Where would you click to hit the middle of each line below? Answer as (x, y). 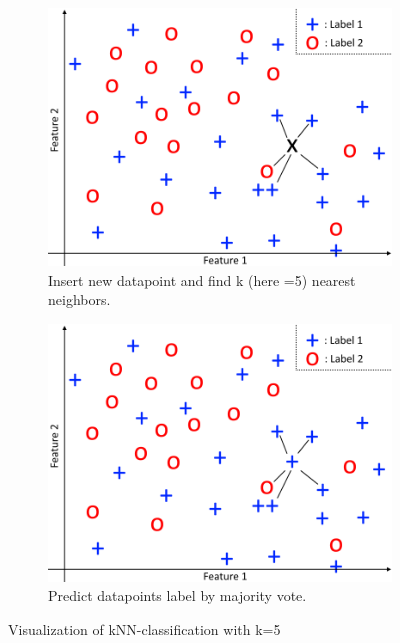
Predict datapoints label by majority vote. (177, 595)
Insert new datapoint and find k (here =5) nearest (202, 279)
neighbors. (79, 299)
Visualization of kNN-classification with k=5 (144, 628)
